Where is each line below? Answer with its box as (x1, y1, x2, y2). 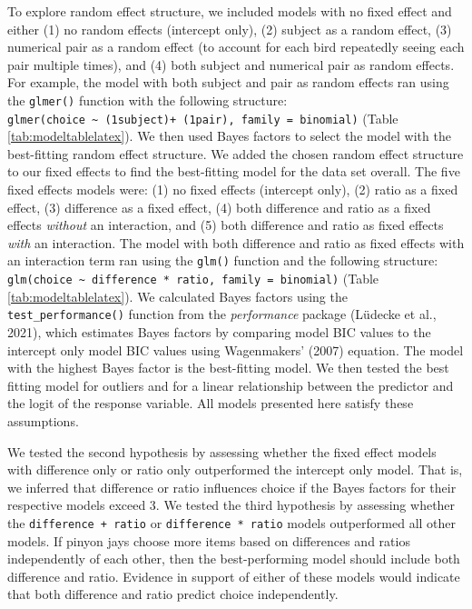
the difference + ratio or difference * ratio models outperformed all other (7, 513, 457, 532)
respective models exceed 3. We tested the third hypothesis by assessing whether (7, 495, 456, 514)
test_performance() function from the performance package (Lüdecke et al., (7, 304, 437, 324)
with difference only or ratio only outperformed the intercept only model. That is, (7, 460, 463, 479)
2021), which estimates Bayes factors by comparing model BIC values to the (7, 323, 431, 341)
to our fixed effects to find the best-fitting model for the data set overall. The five (7, 162, 460, 181)
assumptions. (7, 411, 79, 430)
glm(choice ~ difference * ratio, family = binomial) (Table (7, 269, 379, 288)
